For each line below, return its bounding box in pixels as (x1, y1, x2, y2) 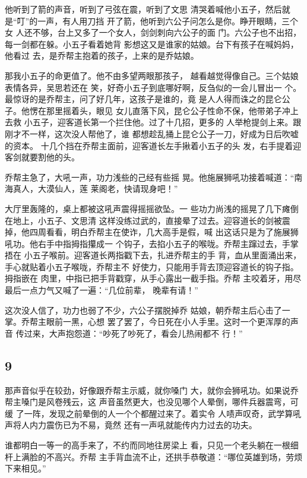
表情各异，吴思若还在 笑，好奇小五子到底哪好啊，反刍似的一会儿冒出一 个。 (5, 81, 302, 93)
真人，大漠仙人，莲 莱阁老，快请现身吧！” (12, 182, 178, 195)
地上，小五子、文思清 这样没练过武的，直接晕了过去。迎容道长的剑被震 (12, 214, 290, 226)
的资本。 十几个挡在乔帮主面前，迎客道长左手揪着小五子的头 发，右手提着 (5, 139, 293, 151)
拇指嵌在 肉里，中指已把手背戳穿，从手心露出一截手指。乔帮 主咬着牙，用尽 (5, 272, 302, 284)
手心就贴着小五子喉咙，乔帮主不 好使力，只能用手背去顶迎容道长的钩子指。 (5, 260, 299, 273)
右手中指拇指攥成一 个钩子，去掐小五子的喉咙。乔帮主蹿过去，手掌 (37, 237, 299, 249)
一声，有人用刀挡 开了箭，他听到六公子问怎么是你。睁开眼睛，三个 (37, 14, 298, 27)
